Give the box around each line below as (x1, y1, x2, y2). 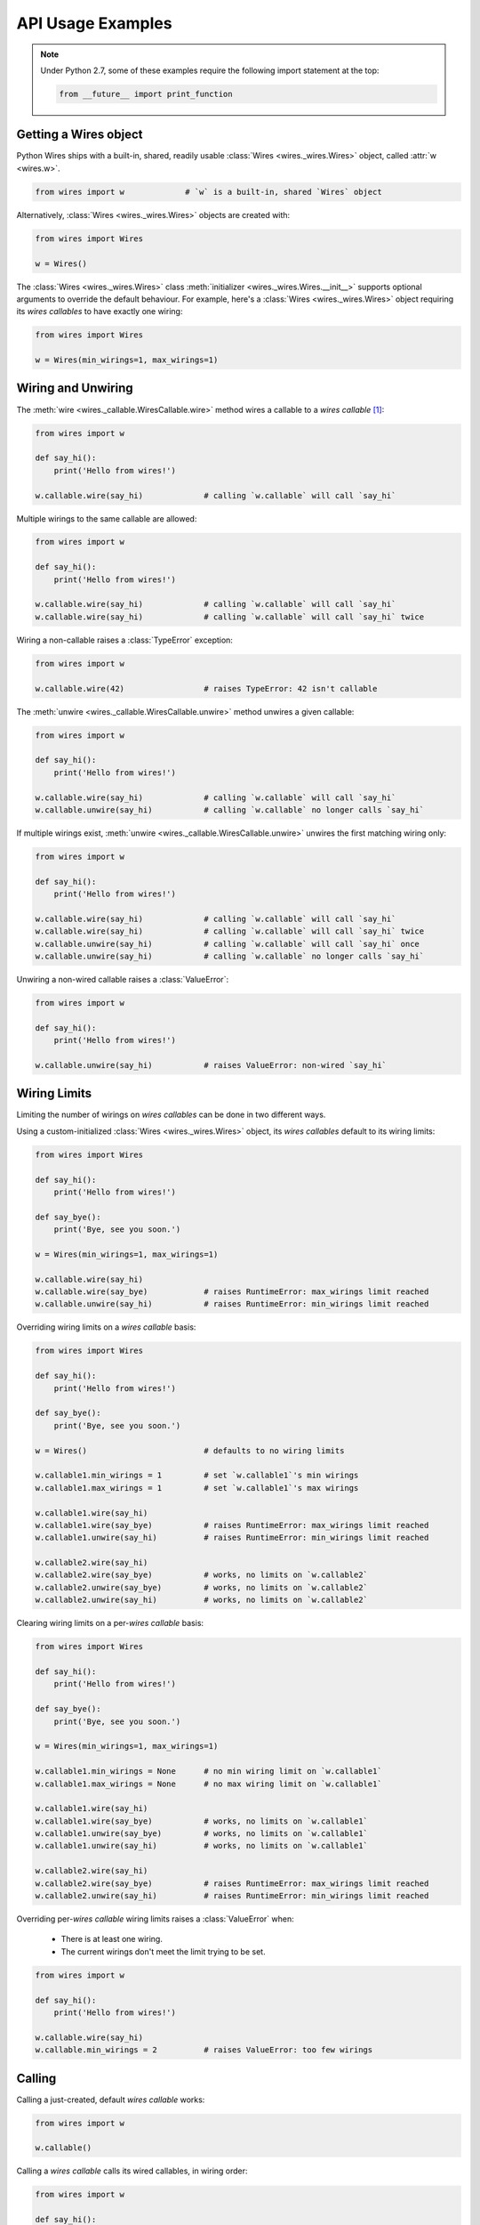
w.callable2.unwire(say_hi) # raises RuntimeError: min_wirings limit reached (35, 1891, 429, 1901)
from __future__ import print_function (59, 89, 233, 99)
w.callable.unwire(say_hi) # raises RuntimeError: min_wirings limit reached (35, 1299, 429, 1309)
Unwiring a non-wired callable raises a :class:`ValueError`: (16, 974, 229, 984)
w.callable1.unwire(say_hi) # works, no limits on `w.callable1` (35, 1841, 369, 1851)
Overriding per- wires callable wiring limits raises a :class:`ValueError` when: (16, 1913, 294, 1924)
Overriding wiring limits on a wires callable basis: (16, 1322, 196, 1332)
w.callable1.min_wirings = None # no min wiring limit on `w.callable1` (35, 1767, 382, 1776)
